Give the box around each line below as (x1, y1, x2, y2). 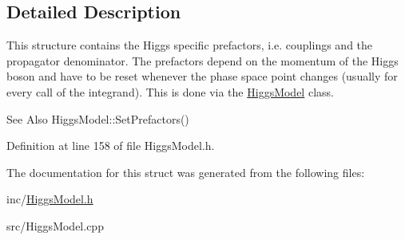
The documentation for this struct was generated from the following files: (6, 163, 365, 180)
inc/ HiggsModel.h (6, 191, 93, 207)
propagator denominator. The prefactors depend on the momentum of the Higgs (6, 52, 399, 69)
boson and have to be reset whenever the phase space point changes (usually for (6, 68, 398, 85)
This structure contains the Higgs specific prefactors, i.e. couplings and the (6, 37, 373, 53)
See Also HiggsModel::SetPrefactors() (6, 110, 189, 127)
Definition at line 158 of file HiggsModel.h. (6, 137, 215, 154)
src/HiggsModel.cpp (6, 217, 104, 234)
